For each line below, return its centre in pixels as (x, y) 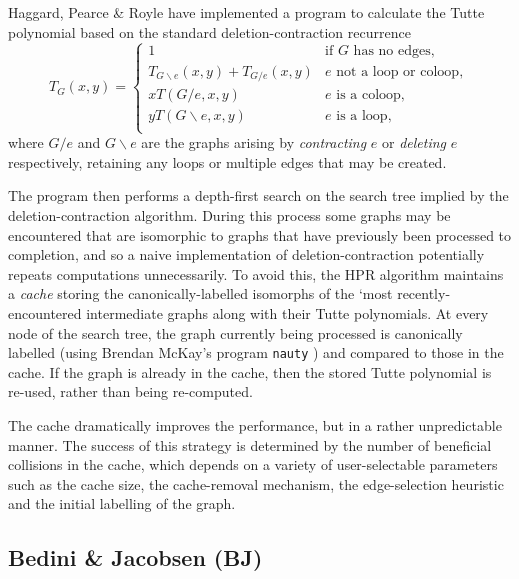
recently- (424, 293)
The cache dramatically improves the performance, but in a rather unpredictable (255, 425)
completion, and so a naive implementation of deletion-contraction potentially (246, 254)
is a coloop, (370, 94)
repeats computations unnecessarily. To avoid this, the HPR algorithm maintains (256, 273)
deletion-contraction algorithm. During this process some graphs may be (229, 215)
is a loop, (364, 116)
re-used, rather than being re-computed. (130, 391)
